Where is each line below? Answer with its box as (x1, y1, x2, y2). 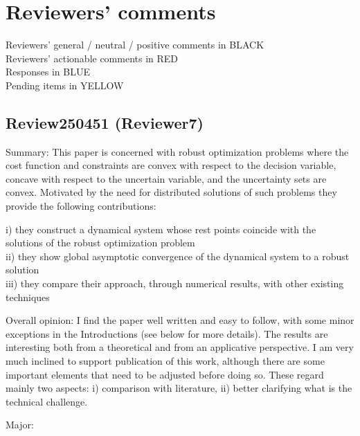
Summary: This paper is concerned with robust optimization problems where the (6, 144, 349, 158)
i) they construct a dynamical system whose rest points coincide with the (6, 221, 316, 236)
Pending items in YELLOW (6, 78, 124, 92)
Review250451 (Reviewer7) (6, 111, 204, 133)
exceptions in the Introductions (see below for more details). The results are (6, 326, 328, 340)
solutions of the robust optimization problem (6, 235, 195, 250)
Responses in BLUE (6, 64, 90, 79)
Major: (6, 417, 34, 432)
